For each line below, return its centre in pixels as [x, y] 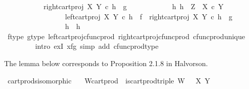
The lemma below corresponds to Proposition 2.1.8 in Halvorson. [106, 63]
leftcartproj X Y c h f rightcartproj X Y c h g [149, 16]
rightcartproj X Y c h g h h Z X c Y [133, 6]
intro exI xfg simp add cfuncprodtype [97, 46]
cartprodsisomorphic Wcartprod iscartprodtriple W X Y [109, 80]
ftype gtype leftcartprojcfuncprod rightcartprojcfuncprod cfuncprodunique [126, 36]
